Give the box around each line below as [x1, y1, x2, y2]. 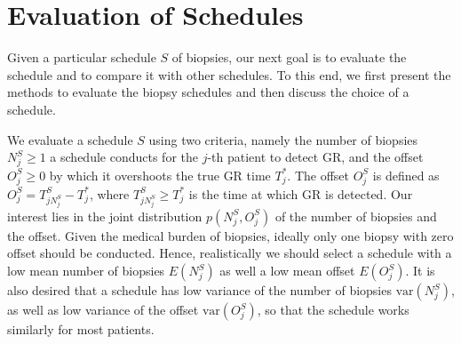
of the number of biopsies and [274, 206, 437, 225]
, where [89, 184, 130, 203]
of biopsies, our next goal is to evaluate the [171, 48, 407, 67]
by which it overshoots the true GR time [49, 165, 271, 184]
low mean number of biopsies [7, 261, 165, 280]
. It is [405, 261, 435, 280]
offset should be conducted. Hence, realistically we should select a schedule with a [7, 244, 452, 262]
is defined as [372, 165, 440, 184]
